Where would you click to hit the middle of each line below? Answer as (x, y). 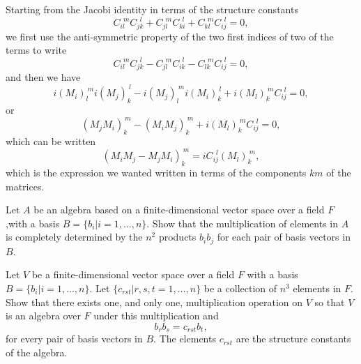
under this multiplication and (156, 316)
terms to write (36, 50)
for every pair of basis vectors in (74, 339)
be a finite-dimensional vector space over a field (133, 274)
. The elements (185, 339)
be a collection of (240, 288)
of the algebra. (37, 352)
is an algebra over (43, 316)
